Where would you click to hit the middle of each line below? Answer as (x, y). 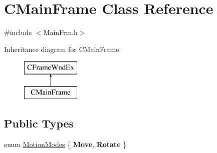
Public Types (39, 123)
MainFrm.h (60, 32)
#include (18, 32)
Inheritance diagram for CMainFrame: (63, 49)
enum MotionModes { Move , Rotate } (65, 144)
